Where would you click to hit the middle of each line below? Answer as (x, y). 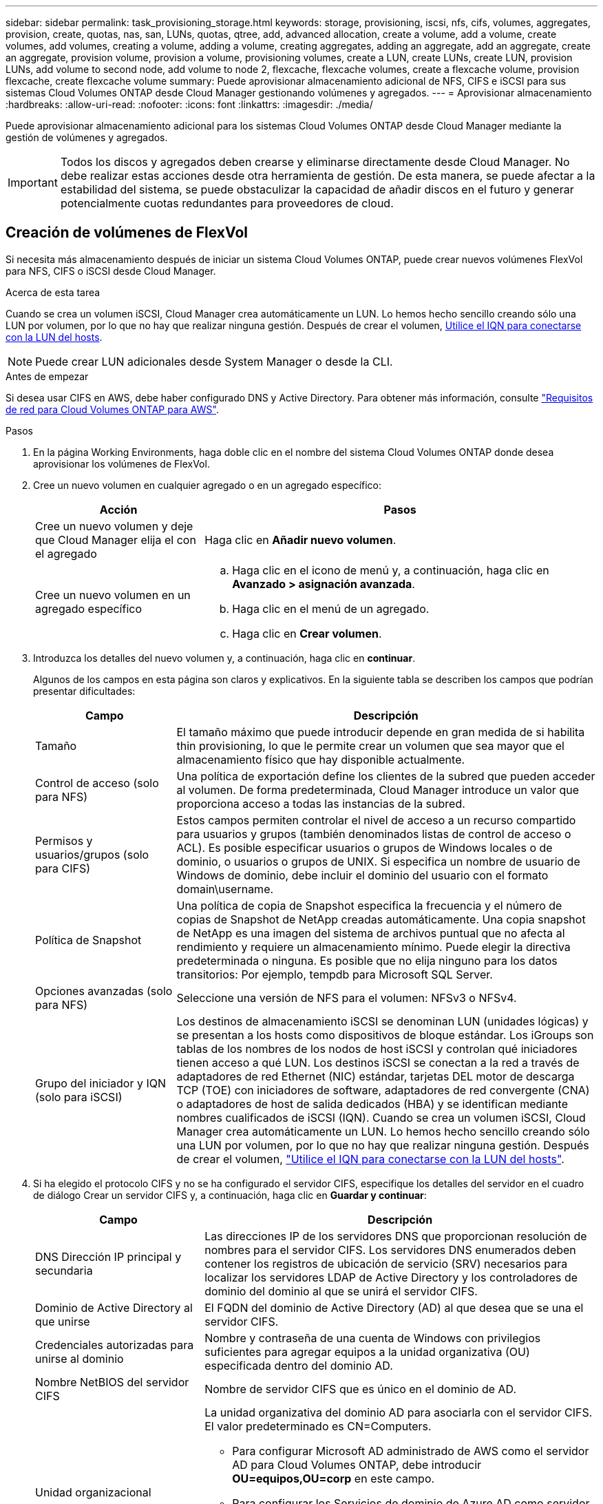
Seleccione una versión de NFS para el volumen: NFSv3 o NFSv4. (347, 998)
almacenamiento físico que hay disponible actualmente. (321, 759)
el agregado (66, 553)
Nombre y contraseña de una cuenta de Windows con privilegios (373, 1338)
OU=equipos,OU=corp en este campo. (334, 1478)
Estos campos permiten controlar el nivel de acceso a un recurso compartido (376, 820)
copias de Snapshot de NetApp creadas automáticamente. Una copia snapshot (381, 919)
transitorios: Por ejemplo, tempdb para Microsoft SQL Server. (335, 974)
